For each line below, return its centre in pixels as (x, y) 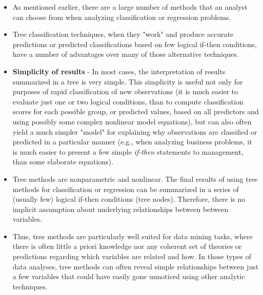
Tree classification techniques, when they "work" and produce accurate (123, 34)
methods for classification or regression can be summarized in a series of (126, 189)
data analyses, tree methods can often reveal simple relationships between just (136, 266)
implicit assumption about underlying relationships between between (120, 209)
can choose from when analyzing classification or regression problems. (122, 17)
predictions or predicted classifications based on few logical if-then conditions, (135, 44)
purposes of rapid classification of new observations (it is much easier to (125, 91)
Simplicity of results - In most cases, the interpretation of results (119, 71)
